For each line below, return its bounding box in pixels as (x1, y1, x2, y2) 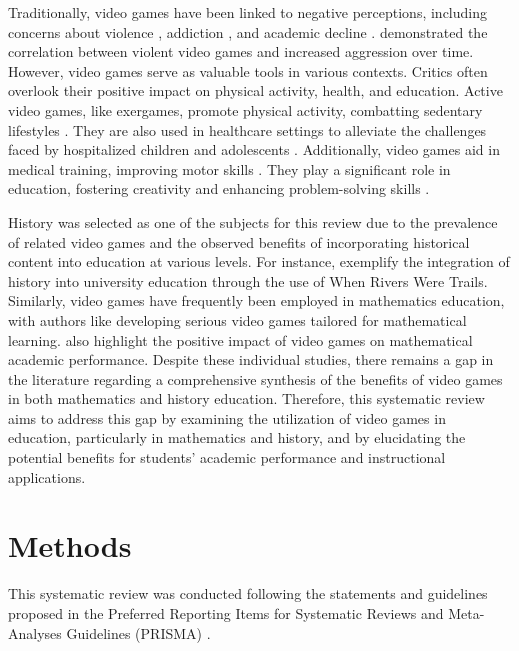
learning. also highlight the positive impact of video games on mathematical (8, 329, 473, 350)
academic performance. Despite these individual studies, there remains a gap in (8, 349, 494, 370)
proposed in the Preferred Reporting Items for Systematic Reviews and (8, 602, 444, 623)
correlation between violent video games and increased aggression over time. (8, 41, 474, 62)
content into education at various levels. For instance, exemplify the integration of (8, 251, 510, 272)
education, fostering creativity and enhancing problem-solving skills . (8, 178, 430, 199)
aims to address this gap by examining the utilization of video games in (8, 407, 446, 428)
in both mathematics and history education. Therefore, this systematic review (8, 388, 485, 409)
